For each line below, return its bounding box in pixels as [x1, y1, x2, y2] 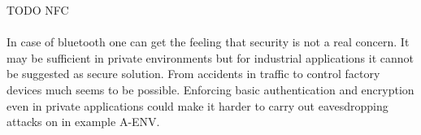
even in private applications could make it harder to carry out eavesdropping [7, 97, 388, 114]
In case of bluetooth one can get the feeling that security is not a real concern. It [7, 33, 410, 50]
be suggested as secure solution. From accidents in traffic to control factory [7, 65, 380, 82]
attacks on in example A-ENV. [7, 113, 160, 130]
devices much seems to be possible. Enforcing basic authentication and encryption [7, 81, 414, 98]
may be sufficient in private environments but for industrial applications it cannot [7, 49, 414, 66]
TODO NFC [7, 2, 69, 18]
